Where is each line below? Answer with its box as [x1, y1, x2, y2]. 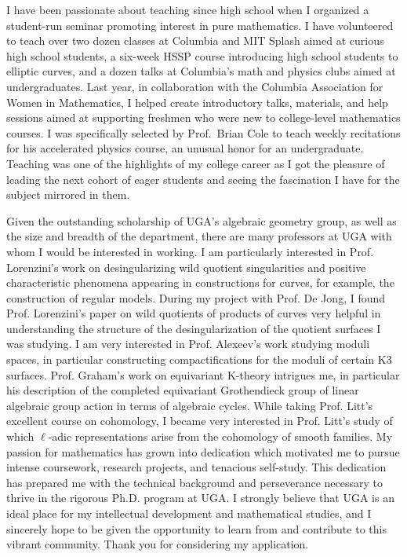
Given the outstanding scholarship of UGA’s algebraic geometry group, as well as [6, 212, 397, 229]
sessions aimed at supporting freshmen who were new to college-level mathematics [6, 109, 401, 126]
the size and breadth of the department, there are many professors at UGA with [6, 228, 392, 244]
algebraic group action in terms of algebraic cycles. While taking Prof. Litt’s [6, 397, 373, 413]
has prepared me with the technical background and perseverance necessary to [6, 474, 383, 490]
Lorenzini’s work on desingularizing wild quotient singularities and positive [6, 258, 366, 275]
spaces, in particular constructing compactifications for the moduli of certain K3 [6, 351, 392, 368]
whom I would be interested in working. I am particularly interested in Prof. [6, 243, 374, 259]
